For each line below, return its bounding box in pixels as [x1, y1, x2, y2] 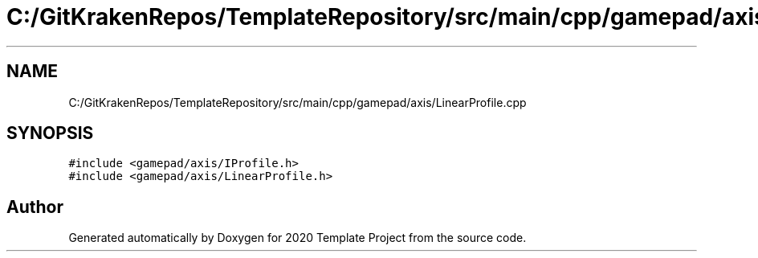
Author [6, 196, 63, 217]
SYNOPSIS [6, 123, 94, 144]
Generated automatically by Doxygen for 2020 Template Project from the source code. [68, 231, 527, 245]
